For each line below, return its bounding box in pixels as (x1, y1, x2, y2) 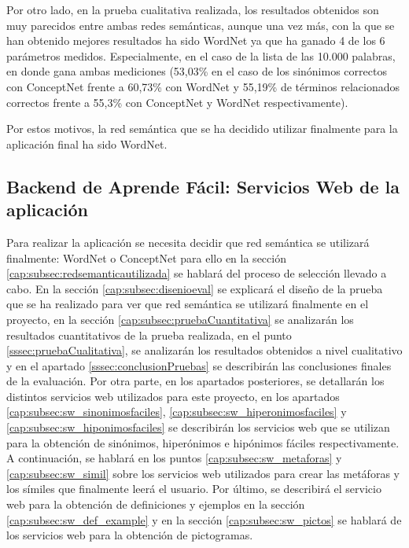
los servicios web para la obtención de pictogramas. (6, 527, 253, 543)
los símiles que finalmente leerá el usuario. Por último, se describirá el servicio (6, 480, 381, 497)
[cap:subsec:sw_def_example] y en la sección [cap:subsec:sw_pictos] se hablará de (6, 511, 402, 528)
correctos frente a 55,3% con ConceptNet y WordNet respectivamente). (6, 94, 348, 110)
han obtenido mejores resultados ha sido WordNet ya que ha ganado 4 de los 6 (6, 32, 385, 49)
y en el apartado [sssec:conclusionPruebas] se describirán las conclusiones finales (6, 357, 392, 373)
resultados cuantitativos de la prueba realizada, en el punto (6, 326, 292, 343)
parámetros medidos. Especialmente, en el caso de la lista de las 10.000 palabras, (6, 47, 396, 64)
